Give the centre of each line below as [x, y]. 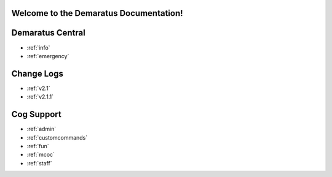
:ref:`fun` [38, 146]
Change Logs [38, 73]
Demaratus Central [48, 33]
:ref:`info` [38, 47]
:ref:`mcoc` [41, 155]
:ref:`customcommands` [57, 137]
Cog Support [36, 114]
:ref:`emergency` [48, 56]
